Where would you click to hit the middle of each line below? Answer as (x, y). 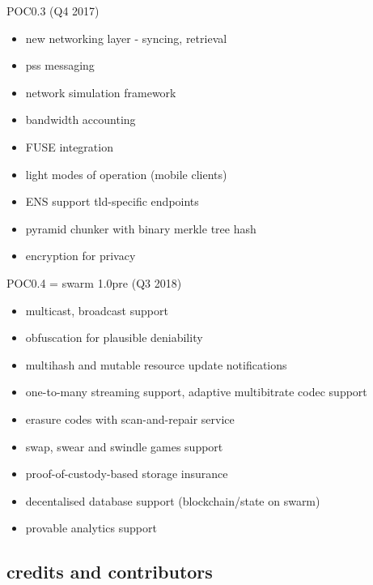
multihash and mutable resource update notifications (156, 364)
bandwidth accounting (81, 120)
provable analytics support (91, 528)
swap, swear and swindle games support (124, 446)
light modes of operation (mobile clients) (126, 174)
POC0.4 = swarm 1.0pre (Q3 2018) (94, 282)
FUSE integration (69, 146)
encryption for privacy (81, 256)
